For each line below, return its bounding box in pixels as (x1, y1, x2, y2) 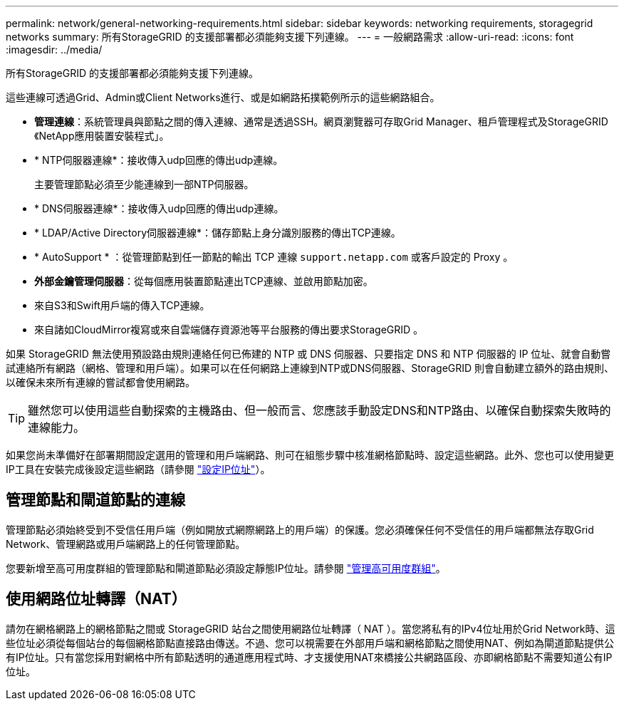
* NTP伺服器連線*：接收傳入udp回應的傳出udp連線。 (34, 154, 284, 166)
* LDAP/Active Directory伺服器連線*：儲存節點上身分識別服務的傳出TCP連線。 (34, 227, 401, 239)
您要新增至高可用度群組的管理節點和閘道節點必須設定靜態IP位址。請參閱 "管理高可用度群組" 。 (6, 561, 446, 574)
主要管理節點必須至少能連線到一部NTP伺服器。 (34, 178, 254, 190)
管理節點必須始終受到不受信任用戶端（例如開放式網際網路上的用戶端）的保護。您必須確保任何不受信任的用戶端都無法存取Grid (6, 523, 594, 536)
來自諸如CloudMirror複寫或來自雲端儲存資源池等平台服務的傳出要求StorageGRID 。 (34, 323, 424, 336)
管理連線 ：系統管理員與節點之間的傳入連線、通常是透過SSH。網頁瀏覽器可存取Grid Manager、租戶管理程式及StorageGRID (34, 115, 608, 128)
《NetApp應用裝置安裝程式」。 (34, 130, 170, 142)
